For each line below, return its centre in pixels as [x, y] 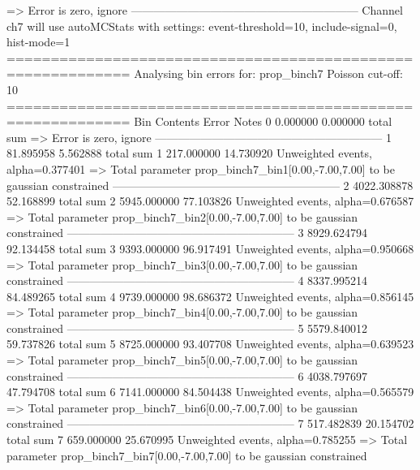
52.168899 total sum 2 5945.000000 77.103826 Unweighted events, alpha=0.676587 [210, 201]
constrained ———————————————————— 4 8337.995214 [187, 280]
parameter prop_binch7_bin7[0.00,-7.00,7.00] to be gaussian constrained [187, 455]
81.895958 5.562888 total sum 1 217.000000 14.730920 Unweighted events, [189, 153]
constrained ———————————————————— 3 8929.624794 [187, 233]
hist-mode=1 [39, 42]
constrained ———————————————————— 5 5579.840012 [187, 328]
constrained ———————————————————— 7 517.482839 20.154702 [210, 423]
